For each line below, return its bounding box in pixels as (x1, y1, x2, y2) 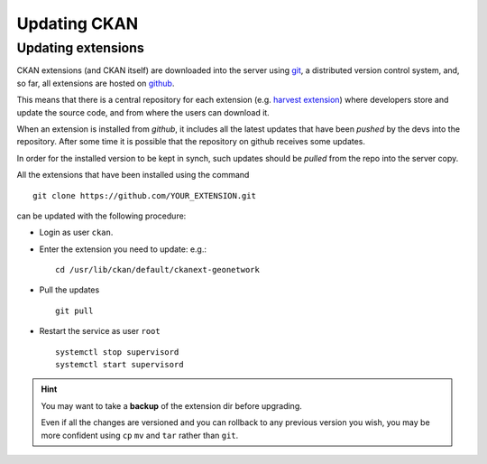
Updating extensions (16, 40, 144, 56)
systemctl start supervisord (55, 359, 184, 370)
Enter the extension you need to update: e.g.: (39, 244, 207, 255)
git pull (55, 305, 94, 316)
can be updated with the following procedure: (16, 210, 187, 221)
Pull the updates (39, 284, 100, 295)
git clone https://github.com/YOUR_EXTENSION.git (32, 190, 257, 200)
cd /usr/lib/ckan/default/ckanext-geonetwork (55, 264, 261, 275)
